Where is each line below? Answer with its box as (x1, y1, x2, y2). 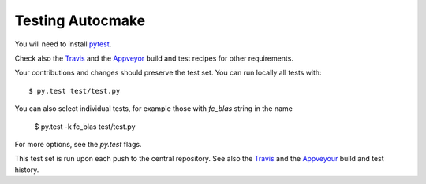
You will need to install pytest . (14, 39, 112, 49)
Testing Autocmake (14, 12, 146, 29)
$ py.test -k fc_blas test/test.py (34, 122, 136, 131)
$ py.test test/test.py (28, 86, 121, 95)
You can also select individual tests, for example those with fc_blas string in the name (14, 104, 293, 113)
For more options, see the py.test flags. (14, 139, 142, 149)
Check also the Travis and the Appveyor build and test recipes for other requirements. (14, 53, 293, 63)
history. (14, 165, 39, 175)
